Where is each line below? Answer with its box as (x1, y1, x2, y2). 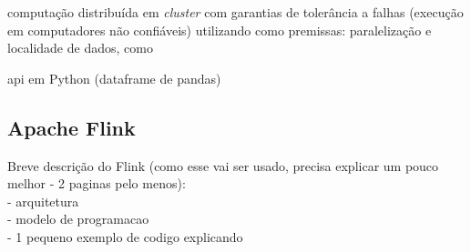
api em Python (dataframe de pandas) (7, 68, 221, 87)
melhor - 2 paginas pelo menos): (7, 174, 186, 193)
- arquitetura (7, 191, 79, 210)
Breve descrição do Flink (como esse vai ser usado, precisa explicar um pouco (7, 156, 439, 175)
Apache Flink (7, 113, 136, 141)
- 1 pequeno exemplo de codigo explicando (7, 227, 243, 246)
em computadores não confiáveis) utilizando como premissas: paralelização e (7, 20, 432, 39)
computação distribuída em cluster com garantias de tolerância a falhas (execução (7, 3, 464, 21)
